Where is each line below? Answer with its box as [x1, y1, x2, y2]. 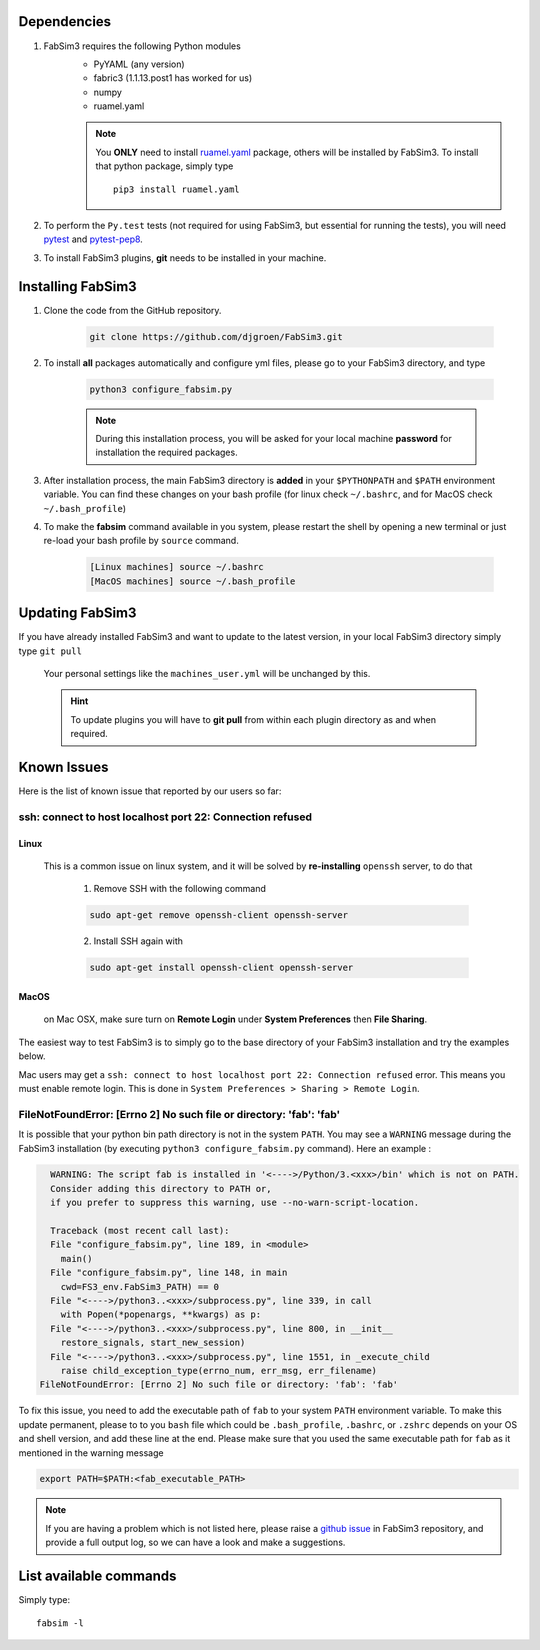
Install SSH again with [93, 935, 184, 947]
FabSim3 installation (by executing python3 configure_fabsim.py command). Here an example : [18, 1142, 432, 1154]
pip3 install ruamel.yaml [113, 183, 240, 195]
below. [18, 1050, 46, 1062]
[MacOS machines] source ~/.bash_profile [89, 575, 296, 587]
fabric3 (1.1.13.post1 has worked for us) [93, 72, 253, 84]
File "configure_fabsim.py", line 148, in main [50, 1267, 288, 1279]
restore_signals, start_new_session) [60, 1337, 246, 1349]
